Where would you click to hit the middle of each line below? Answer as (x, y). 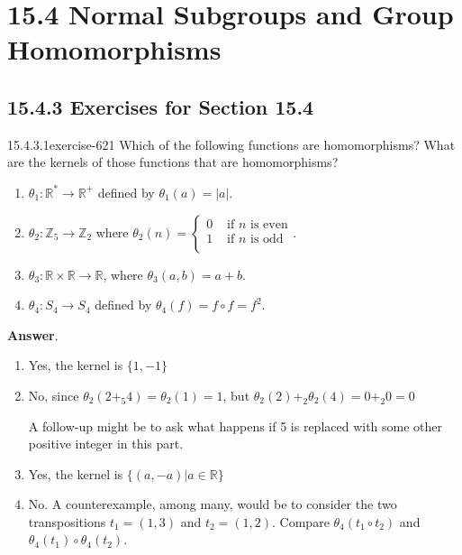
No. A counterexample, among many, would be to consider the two (213, 504)
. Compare (301, 521)
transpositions (67, 521)
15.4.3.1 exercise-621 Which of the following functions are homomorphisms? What (231, 144)
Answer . (33, 334)
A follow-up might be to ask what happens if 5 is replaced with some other (236, 425)
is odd (267, 240)
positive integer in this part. (106, 444)
